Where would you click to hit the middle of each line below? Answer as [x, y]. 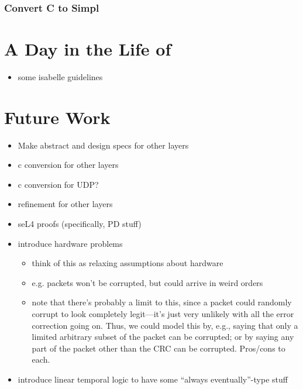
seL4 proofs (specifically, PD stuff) [80, 224]
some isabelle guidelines [60, 76]
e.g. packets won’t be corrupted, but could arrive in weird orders [147, 282]
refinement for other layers [65, 204]
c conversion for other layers [68, 165]
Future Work [57, 117]
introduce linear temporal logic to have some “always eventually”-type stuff [153, 379]
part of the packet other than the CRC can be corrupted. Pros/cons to [159, 348]
